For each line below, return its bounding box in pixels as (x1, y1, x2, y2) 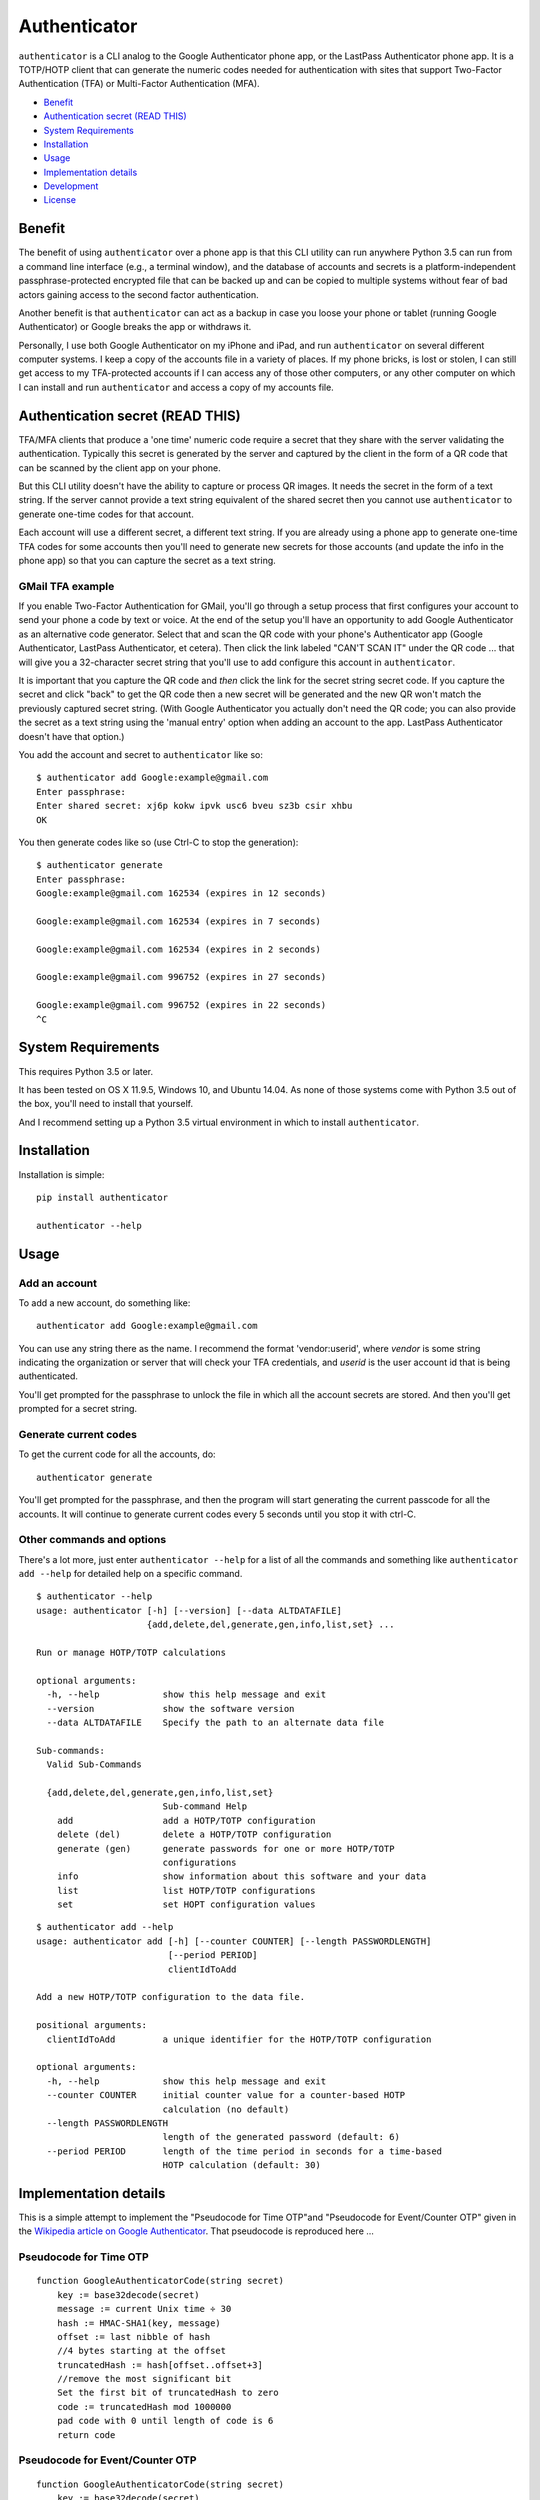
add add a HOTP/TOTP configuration (56, 1815, 316, 1826)
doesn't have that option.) (18, 730, 125, 742)
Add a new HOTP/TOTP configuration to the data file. (36, 1991, 305, 2003)
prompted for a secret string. (18, 1403, 138, 1415)
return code (56, 2429, 116, 2440)
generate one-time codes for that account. (18, 508, 194, 520)
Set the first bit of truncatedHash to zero (56, 2387, 279, 2399)
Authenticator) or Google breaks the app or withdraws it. (18, 321, 252, 333)
